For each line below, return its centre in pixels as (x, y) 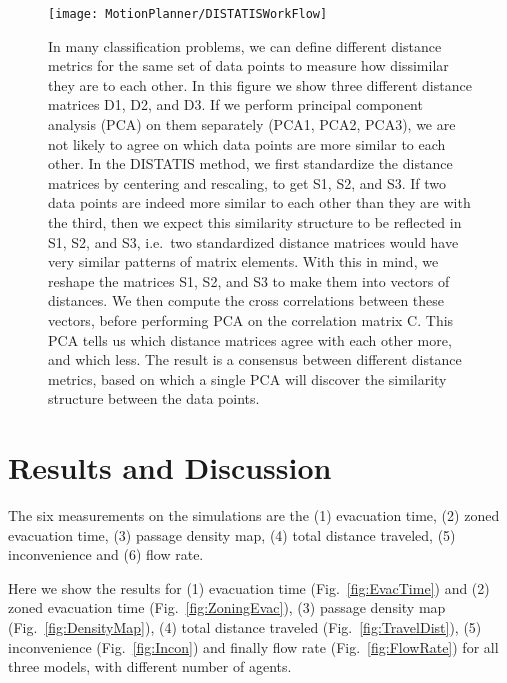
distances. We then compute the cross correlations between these (246, 300)
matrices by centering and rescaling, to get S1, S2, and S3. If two (247, 182)
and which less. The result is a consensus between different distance (255, 359)
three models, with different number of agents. (150, 666)
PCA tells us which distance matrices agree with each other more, (250, 339)
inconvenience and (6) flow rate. (106, 554)
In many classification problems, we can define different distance (245, 45)
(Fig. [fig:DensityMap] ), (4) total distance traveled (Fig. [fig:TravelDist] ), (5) (245, 627)
